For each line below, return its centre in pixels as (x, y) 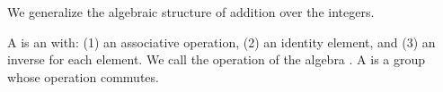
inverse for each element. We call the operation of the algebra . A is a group (217, 59)
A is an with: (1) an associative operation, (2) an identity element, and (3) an (221, 42)
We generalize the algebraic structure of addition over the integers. (191, 12)
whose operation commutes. (83, 76)
